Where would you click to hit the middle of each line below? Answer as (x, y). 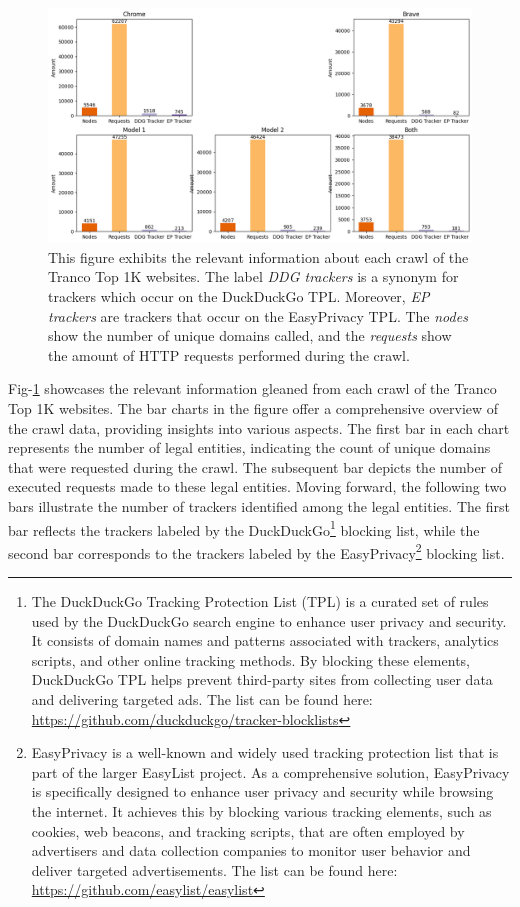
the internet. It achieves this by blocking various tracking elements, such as (261, 810)
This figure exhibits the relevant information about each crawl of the (258, 256)
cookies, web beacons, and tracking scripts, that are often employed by (248, 830)
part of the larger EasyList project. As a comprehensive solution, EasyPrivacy (270, 771)
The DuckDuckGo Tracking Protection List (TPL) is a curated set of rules (260, 601)
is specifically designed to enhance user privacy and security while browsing (262, 791)
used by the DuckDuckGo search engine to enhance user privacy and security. (269, 620)
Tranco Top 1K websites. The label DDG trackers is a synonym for (253, 276)
